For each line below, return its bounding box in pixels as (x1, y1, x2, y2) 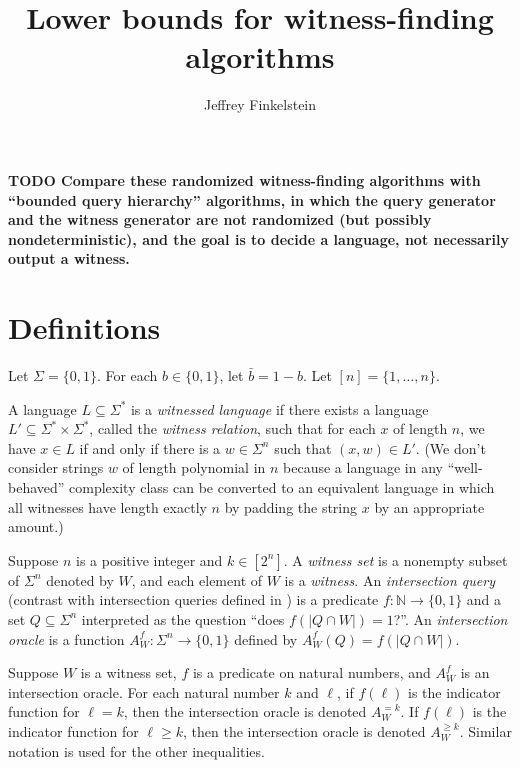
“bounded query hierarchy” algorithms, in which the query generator (8, 189, 496, 210)
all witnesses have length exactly (8, 496, 207, 517)
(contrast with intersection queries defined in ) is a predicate (8, 589, 379, 610)
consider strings (8, 457, 104, 478)
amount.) (8, 516, 64, 537)
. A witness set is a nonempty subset (283, 549, 508, 570)
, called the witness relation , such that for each (89, 418, 376, 439)
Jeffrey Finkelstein (203, 94, 317, 115)
